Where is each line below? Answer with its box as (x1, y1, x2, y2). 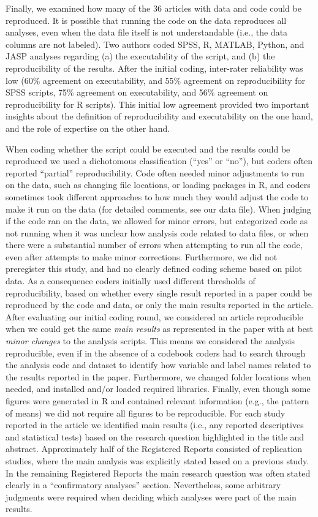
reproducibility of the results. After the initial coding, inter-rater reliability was (6, 61, 303, 74)
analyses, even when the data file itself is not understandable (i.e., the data (6, 26, 288, 39)
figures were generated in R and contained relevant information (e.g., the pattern (6, 394, 309, 407)
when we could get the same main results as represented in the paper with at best (6, 322, 313, 335)
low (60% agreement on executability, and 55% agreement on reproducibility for (6, 74, 306, 86)
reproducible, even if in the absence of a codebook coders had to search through (6, 346, 306, 359)
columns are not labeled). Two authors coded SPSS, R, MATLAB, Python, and (6, 37, 305, 50)
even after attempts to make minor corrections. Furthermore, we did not (6, 250, 278, 263)
